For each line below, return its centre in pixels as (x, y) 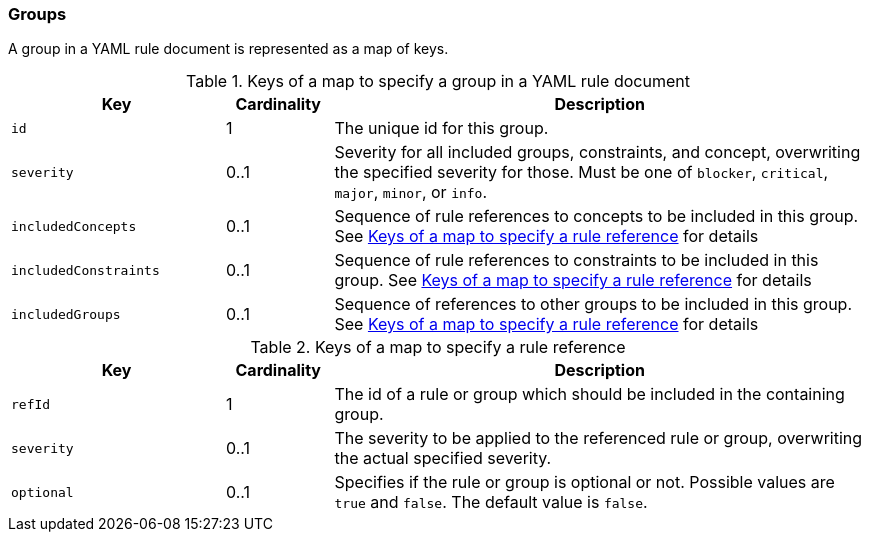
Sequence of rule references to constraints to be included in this (576, 260)
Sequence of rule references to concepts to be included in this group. (596, 216)
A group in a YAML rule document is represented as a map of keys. (228, 49)
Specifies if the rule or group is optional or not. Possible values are (584, 482)
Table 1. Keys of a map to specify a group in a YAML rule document (438, 81)
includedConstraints (85, 270)
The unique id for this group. (441, 128)
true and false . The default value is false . (491, 502)
